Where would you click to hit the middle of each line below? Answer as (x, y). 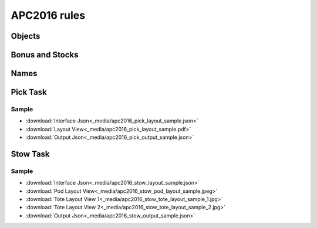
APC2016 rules (48, 15)
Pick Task (29, 92)
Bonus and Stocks (45, 55)
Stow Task (30, 154)
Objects (26, 36)
